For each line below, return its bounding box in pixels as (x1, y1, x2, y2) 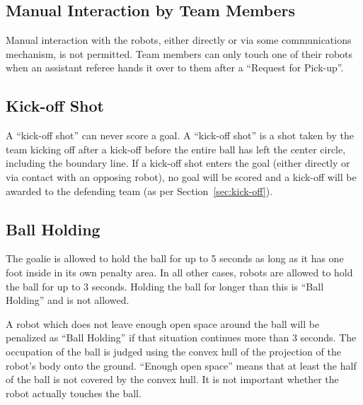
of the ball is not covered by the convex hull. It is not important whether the (6, 372, 339, 387)
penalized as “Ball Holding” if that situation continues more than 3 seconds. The (6, 330, 357, 345)
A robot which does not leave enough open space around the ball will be (6, 316, 320, 331)
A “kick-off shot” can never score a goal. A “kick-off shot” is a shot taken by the (6, 128, 354, 143)
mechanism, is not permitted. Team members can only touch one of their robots (6, 46, 353, 61)
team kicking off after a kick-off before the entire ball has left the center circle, (6, 141, 346, 156)
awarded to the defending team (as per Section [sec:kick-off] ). (6, 183, 273, 198)
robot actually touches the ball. (6, 385, 142, 400)
